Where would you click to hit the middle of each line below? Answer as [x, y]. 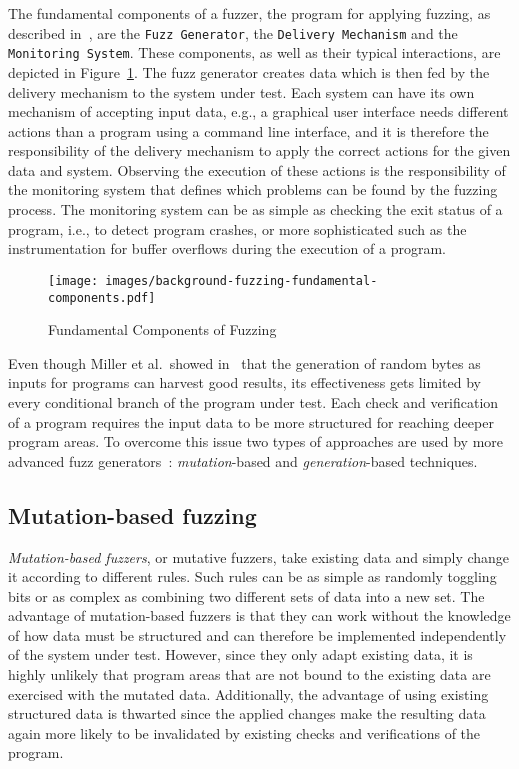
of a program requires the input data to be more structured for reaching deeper [251, 421]
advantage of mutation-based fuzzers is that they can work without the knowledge [259, 615]
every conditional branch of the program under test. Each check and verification [253, 401]
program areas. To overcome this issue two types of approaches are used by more [256, 441]
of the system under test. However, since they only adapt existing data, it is [240, 654]
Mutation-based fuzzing [132, 514]
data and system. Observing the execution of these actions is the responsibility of [257, 169]
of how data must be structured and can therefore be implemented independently [257, 634]
